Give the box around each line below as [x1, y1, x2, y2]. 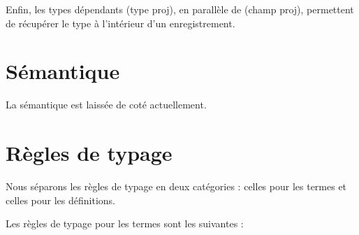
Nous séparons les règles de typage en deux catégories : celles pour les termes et [6, 179, 347, 194]
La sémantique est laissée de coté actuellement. [6, 97, 207, 112]
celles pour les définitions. [6, 192, 115, 207]
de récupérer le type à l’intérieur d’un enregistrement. [6, 15, 235, 30]
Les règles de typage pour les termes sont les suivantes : [6, 216, 244, 231]
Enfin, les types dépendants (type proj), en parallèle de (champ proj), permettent [6, 2, 354, 16]
